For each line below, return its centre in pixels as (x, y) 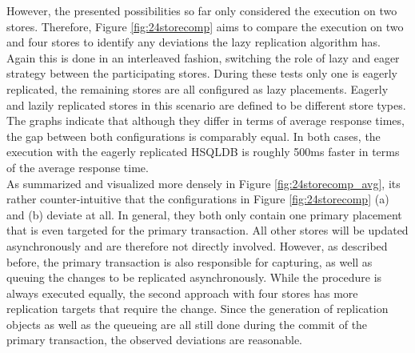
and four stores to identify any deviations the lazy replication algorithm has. (194, 42)
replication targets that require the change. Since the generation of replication (198, 309)
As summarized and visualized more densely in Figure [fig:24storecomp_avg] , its (204, 183)
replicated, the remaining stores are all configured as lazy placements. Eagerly (198, 88)
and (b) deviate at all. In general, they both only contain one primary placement (204, 214)
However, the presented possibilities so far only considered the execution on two (202, 10)
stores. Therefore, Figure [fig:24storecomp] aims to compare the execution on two (205, 26)
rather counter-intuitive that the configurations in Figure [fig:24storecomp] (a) (198, 199)
